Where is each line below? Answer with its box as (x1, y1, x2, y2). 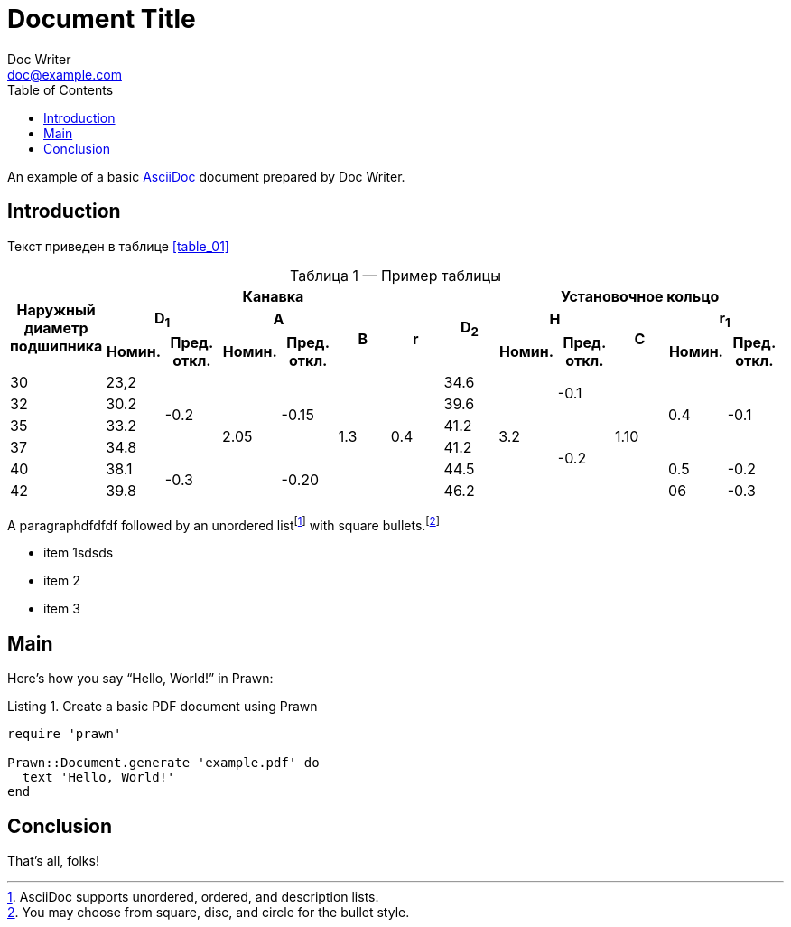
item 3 (43, 601, 80, 617)
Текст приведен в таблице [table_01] (7, 238, 229, 254)
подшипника (10, 337, 103, 356)
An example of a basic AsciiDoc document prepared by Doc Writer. (7, 168, 405, 184)
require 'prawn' (7, 726, 122, 742)
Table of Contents (7, 81, 114, 98)
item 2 (43, 573, 80, 589)
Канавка (242, 286, 304, 305)
